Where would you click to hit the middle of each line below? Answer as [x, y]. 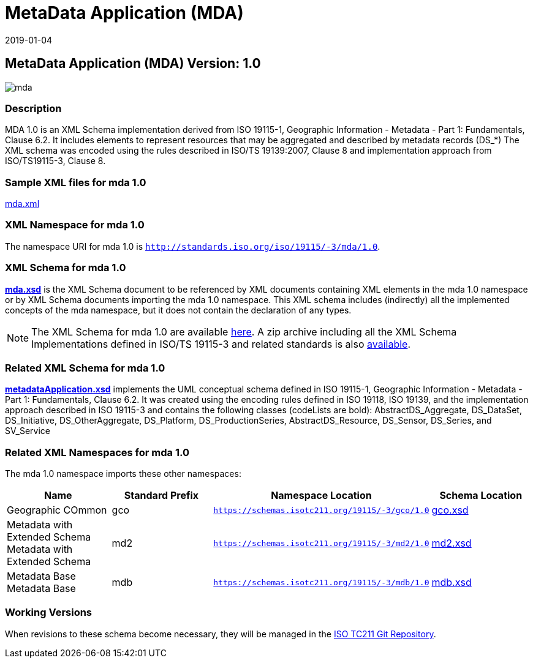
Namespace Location [321, 496]
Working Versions [49, 612]
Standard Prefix [161, 496]
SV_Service [28, 431]
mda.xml [22, 204]
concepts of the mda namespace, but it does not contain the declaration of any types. [178, 310]
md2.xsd [452, 543]
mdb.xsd [452, 582]
